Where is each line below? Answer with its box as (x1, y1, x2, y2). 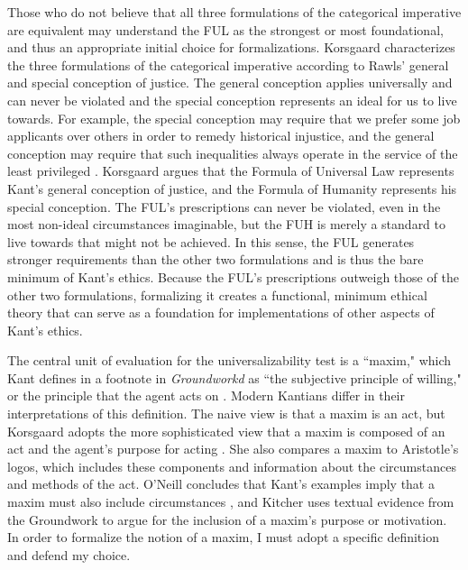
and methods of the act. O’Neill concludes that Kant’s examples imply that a (7, 474, 435, 493)
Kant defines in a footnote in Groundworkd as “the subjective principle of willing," (7, 368, 462, 387)
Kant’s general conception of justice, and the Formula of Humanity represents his (7, 179, 457, 198)
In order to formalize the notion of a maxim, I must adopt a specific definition (7, 528, 439, 547)
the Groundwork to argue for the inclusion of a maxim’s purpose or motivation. (7, 510, 447, 529)
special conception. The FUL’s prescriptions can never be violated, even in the (7, 197, 441, 216)
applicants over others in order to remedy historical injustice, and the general (7, 126, 435, 145)
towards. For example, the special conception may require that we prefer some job (7, 108, 461, 127)
